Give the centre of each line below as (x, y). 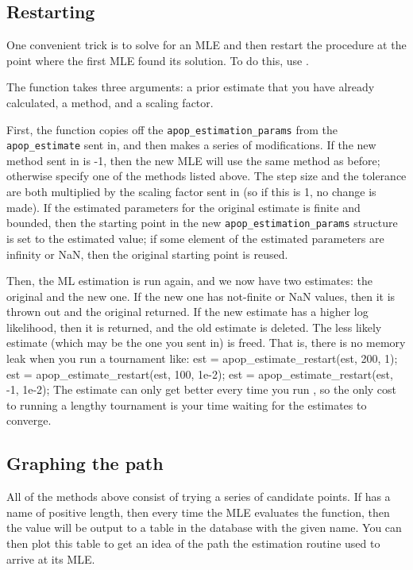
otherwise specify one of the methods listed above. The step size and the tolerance (206, 176)
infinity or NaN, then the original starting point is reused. (147, 254)
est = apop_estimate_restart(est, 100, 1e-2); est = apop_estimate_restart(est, (200, 374)
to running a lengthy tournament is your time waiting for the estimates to (187, 404)
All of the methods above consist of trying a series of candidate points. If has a (199, 497)
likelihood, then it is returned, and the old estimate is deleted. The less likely (194, 327)
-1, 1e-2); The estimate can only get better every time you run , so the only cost (202, 389)
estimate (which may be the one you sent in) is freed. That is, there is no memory (206, 343)
